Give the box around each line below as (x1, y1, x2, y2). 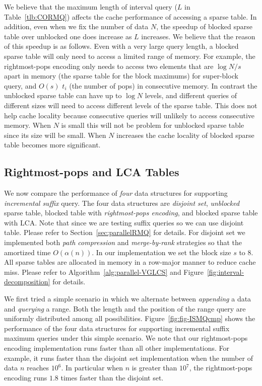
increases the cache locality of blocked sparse (116, 129, 254, 140)
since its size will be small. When (4, 129, 106, 140)
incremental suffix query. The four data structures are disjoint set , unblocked (4, 197, 240, 208)
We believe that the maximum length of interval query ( (4, 2, 177, 12)
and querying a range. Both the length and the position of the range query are (4, 303, 246, 314)
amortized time (4, 247, 51, 257)
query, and (4, 80, 37, 91)
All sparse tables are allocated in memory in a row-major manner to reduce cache (4, 257, 256, 267)
